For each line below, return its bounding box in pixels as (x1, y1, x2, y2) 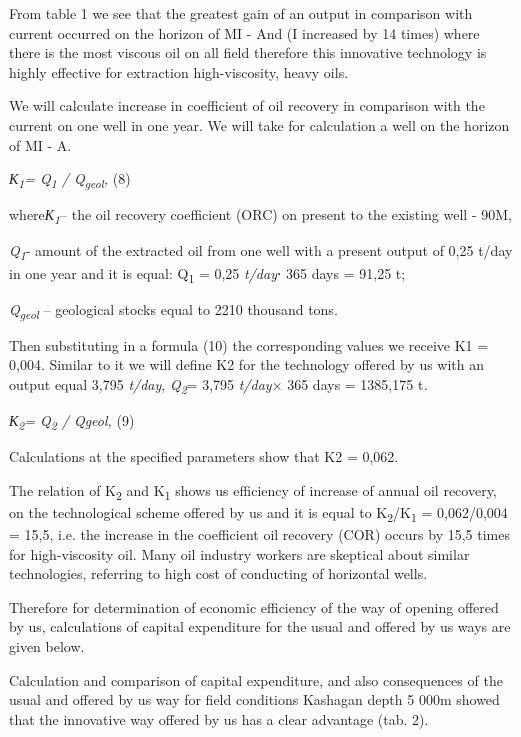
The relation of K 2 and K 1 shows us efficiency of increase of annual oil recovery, (9, 479, 497, 503)
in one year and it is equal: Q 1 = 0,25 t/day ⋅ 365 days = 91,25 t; (9, 262, 406, 286)
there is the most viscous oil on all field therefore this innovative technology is (9, 42, 487, 63)
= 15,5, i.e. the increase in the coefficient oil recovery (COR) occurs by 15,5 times (9, 524, 511, 545)
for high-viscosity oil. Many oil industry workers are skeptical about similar (9, 543, 470, 564)
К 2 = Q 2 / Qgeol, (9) (9, 410, 135, 433)
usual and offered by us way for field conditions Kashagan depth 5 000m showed (9, 689, 500, 710)
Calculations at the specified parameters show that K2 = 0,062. (9, 446, 399, 467)
